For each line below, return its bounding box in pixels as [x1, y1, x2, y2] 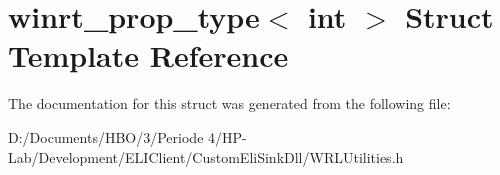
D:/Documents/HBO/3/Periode [8, 126, 204, 147]
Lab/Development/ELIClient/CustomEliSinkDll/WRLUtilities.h [8, 146, 404, 167]
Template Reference [8, 35, 289, 76]
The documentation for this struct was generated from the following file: [8, 93, 451, 114]
